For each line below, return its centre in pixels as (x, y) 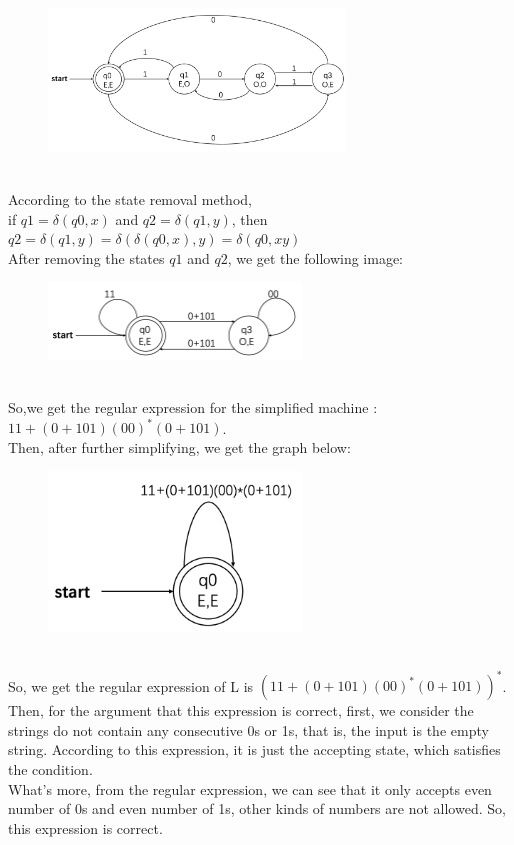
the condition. (50, 769)
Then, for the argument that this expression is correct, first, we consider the (241, 710)
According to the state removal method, (130, 198)
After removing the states (86, 257)
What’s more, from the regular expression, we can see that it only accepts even (250, 788)
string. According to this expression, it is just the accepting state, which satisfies (254, 749)
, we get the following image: (315, 257)
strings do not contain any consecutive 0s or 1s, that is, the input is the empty (248, 729)
